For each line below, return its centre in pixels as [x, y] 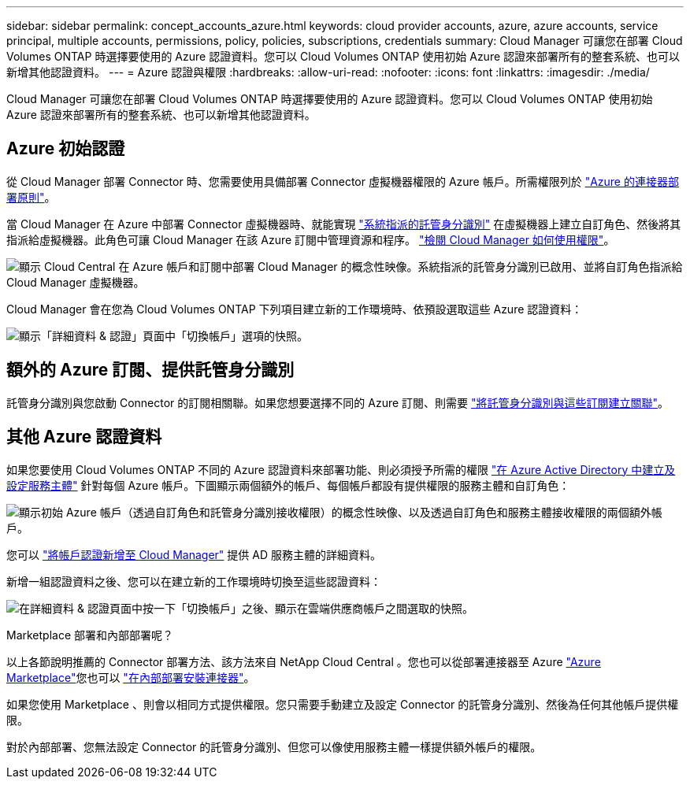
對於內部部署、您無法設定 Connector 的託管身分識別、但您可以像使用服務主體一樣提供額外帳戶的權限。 [274, 746]
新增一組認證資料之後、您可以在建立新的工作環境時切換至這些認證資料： [194, 581]
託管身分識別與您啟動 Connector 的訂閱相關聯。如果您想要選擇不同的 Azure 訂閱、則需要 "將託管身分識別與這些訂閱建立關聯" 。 [338, 402]
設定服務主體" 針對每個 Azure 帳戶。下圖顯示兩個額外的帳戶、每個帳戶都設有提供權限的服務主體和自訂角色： [288, 485]
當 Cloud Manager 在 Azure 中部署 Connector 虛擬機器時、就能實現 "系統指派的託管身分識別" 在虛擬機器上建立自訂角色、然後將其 [344, 224]
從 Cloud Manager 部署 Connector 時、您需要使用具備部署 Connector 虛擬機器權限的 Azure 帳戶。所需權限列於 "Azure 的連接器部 [343, 181]
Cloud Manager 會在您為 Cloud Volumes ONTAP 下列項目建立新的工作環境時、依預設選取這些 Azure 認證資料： [295, 309]
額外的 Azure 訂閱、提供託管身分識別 [150, 370]
